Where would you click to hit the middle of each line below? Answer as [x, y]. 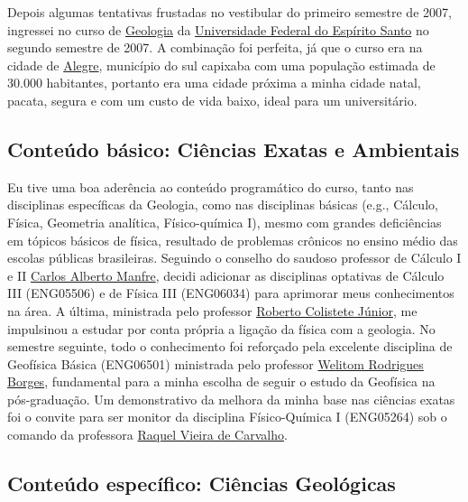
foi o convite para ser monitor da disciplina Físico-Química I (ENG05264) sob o [227, 417]
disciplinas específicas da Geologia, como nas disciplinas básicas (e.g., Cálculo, [223, 205]
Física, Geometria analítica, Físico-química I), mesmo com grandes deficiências [225, 222]
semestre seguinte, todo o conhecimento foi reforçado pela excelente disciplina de [230, 346]
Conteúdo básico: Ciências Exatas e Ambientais [234, 149]
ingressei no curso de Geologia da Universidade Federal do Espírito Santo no [218, 29]
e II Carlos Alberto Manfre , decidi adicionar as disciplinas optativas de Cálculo [226, 275]
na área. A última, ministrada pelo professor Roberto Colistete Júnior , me [212, 310]
